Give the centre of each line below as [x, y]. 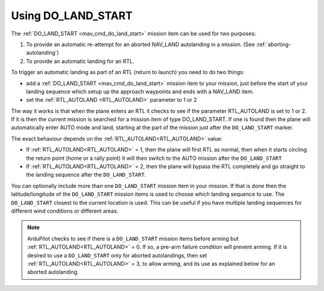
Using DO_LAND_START [72, 16]
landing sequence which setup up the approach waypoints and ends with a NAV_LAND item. [140, 91]
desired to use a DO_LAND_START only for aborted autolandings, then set [117, 255]
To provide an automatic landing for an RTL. [80, 61]
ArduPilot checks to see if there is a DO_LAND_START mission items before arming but [133, 238]
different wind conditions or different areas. [65, 211]
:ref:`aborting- [273, 44]
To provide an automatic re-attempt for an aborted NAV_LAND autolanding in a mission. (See [140, 44]
